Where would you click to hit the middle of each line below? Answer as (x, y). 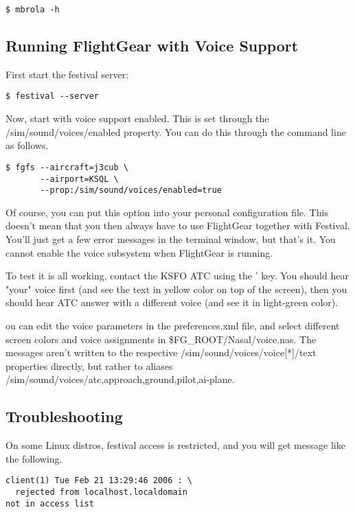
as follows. (27, 145)
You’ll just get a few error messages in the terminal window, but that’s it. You (171, 239)
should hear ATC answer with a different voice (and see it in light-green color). (172, 302)
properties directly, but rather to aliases (89, 365)
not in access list (50, 503)
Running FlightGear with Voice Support (152, 46)
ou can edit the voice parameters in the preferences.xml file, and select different (173, 326)
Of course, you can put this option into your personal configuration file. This (167, 212)
